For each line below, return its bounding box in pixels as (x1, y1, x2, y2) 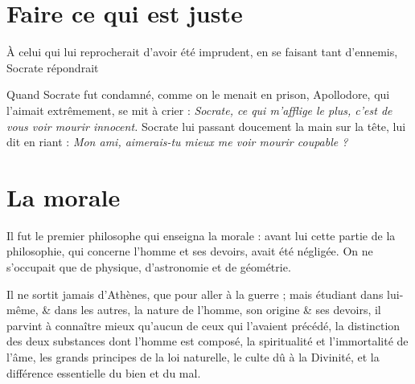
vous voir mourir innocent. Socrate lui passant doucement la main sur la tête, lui (6, 117, 406, 134)
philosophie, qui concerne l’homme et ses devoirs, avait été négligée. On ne (6, 243, 373, 259)
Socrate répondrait (6, 59, 99, 76)
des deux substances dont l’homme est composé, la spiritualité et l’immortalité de (6, 333, 409, 349)
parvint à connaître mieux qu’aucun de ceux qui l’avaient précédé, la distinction (6, 317, 401, 333)
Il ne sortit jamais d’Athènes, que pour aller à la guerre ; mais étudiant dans (6, 285, 384, 302)
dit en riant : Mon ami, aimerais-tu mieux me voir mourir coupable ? (6, 133, 348, 150)
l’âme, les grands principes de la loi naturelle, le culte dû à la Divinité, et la (6, 348, 380, 365)
